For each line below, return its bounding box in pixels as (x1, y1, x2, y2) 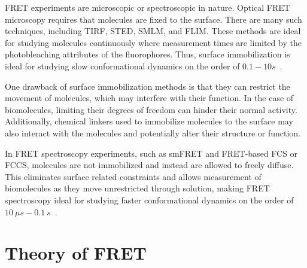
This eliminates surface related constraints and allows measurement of (5, 170, 262, 182)
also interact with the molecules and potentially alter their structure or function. (5, 126, 300, 139)
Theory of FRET (5, 240, 147, 265)
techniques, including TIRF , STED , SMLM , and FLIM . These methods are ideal (5, 25, 301, 37)
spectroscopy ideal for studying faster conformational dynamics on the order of (5, 193, 294, 206)
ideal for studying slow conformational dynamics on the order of (5, 59, 240, 72)
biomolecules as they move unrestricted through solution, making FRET (5, 182, 270, 194)
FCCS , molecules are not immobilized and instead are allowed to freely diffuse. (5, 159, 294, 171)
